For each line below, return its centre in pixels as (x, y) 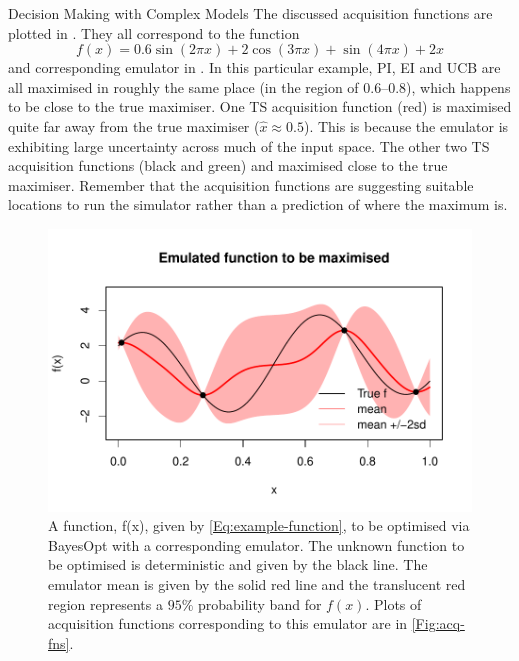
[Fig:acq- (438, 623)
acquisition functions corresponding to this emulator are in (228, 623)
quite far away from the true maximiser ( (134, 125)
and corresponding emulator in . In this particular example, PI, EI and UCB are (254, 67)
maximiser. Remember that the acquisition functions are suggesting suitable (241, 184)
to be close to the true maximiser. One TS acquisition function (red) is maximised (260, 106)
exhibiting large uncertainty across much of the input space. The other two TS (249, 145)
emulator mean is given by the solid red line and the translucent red (257, 583)
